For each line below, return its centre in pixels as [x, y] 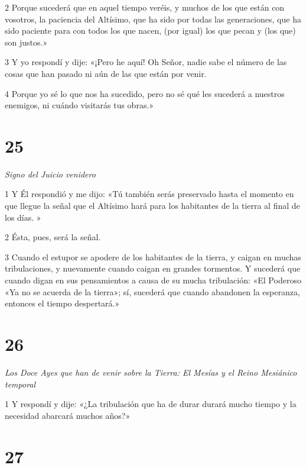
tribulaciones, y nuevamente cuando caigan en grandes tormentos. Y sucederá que [153, 268]
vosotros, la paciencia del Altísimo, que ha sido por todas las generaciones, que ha [153, 19]
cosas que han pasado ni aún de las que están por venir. [106, 73]
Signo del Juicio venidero [50, 174]
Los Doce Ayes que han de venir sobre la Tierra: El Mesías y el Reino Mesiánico [151, 372]
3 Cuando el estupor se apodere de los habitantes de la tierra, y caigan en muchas [153, 256]
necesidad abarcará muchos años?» [68, 415]
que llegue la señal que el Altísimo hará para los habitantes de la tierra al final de [152, 206]
